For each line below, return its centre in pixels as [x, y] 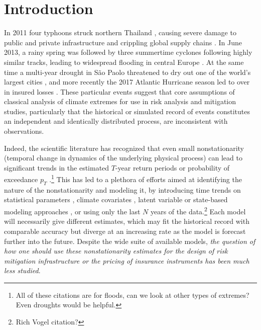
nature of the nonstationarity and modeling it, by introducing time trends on [122, 189]
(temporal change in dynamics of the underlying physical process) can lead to [123, 158]
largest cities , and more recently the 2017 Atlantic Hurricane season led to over [127, 82]
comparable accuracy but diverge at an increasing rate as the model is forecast [125, 231]
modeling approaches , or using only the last [72, 211]
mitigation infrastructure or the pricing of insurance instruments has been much [127, 260]
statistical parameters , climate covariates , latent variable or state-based [116, 199]
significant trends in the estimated [57, 167]
